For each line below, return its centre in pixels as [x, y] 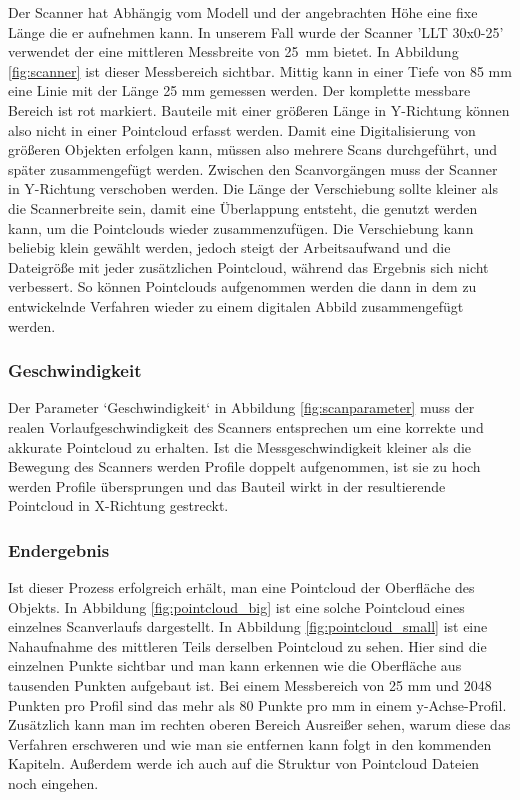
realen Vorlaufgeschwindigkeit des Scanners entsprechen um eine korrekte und [246, 426]
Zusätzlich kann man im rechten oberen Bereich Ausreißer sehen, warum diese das [259, 724]
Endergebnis [59, 549]
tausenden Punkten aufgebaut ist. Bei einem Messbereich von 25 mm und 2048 [250, 685]
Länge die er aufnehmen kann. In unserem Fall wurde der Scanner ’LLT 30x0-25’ [256, 31]
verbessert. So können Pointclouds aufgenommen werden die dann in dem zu [242, 286]
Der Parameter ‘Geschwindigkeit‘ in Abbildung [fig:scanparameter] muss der [241, 407]
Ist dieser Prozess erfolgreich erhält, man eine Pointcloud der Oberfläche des [241, 587]
